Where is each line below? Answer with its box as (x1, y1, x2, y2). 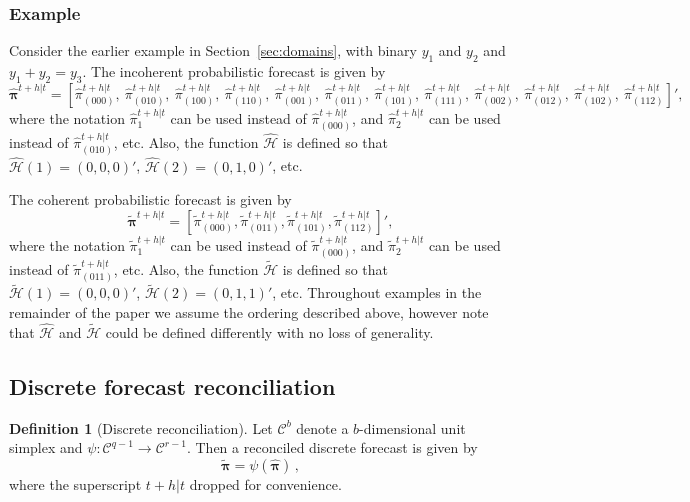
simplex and (9, 437, 83, 458)
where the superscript (9, 473, 142, 494)
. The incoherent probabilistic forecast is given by (82, 61, 386, 82)
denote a (296, 417, 349, 438)
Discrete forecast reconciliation (9, 370, 336, 401)
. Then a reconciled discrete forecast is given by (186, 437, 478, 458)
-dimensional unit (359, 417, 466, 438)
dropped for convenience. (189, 473, 342, 494)
